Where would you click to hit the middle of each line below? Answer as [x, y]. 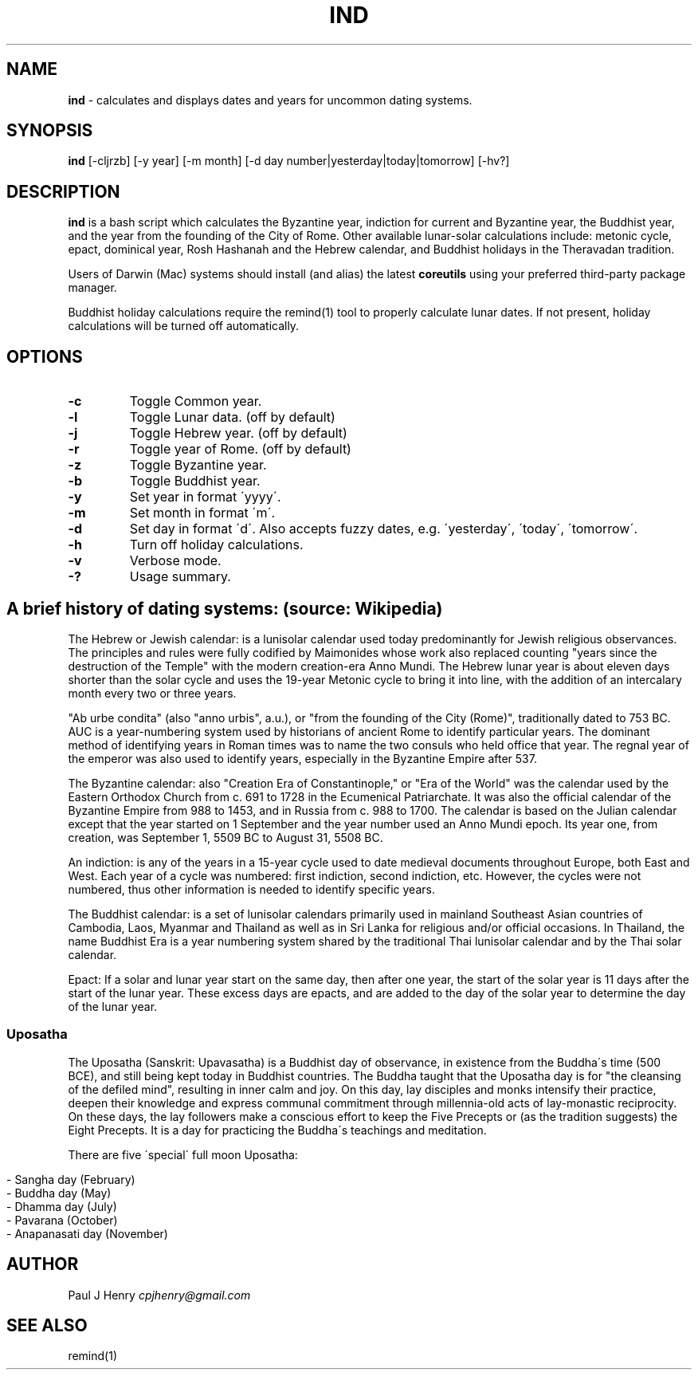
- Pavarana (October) [62, 1220]
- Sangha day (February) [71, 1179]
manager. [92, 288]
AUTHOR [43, 1264]
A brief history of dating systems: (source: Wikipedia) [225, 608]
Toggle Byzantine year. [198, 465]
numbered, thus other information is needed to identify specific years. [251, 889]
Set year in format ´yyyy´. [205, 497]
